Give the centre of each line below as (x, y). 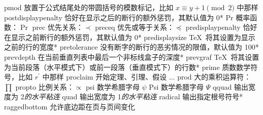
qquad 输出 (230, 86)
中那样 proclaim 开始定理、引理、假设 (105, 77)
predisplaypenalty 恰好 (221, 27)
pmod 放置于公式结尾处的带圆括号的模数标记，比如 (89, 7)
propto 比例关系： (45, 86)
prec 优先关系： (58, 27)
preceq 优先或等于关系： (135, 27)
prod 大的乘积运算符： (214, 77)
